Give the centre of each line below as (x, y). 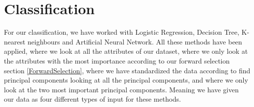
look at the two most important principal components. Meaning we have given (121, 89)
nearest (15, 41)
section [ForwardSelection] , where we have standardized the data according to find (127, 70)
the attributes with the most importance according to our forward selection (117, 60)
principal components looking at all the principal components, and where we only (126, 80)
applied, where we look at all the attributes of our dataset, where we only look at (126, 51)
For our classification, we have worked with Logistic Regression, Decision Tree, (122, 32)
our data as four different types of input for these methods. (92, 99)
